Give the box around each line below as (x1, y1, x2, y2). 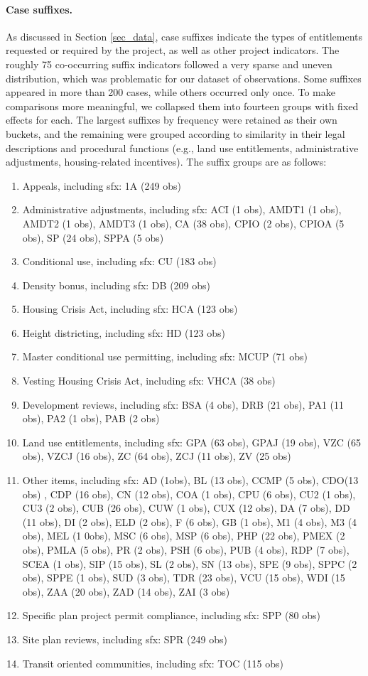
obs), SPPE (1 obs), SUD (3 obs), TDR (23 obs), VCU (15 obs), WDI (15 (22, 570, 345, 585)
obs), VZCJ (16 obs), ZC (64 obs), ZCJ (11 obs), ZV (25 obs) (22, 449, 291, 463)
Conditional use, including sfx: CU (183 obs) (22, 254, 217, 269)
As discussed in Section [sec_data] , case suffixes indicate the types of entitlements (6, 28, 362, 43)
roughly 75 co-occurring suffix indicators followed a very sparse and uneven (6, 56, 332, 71)
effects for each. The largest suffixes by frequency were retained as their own (6, 112, 337, 127)
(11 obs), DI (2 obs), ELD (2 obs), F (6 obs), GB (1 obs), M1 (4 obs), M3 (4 (22, 514, 357, 529)
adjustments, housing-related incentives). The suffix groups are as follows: (6, 154, 327, 169)
